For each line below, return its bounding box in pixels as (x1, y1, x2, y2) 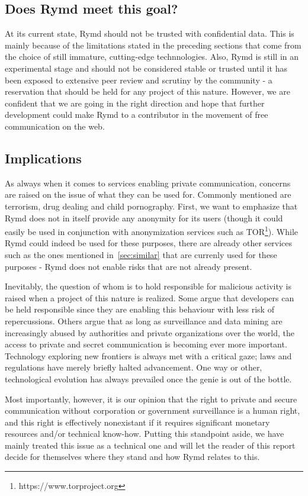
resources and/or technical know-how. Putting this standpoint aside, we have (5, 427, 284, 440)
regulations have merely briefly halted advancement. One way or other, (5, 361, 262, 373)
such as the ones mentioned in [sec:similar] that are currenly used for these (5, 248, 277, 260)
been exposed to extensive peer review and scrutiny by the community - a (5, 73, 272, 86)
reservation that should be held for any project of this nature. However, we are (5, 85, 290, 98)
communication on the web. (5, 120, 105, 132)
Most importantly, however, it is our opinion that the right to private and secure (5, 392, 297, 405)
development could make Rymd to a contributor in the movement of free (5, 108, 268, 121)
